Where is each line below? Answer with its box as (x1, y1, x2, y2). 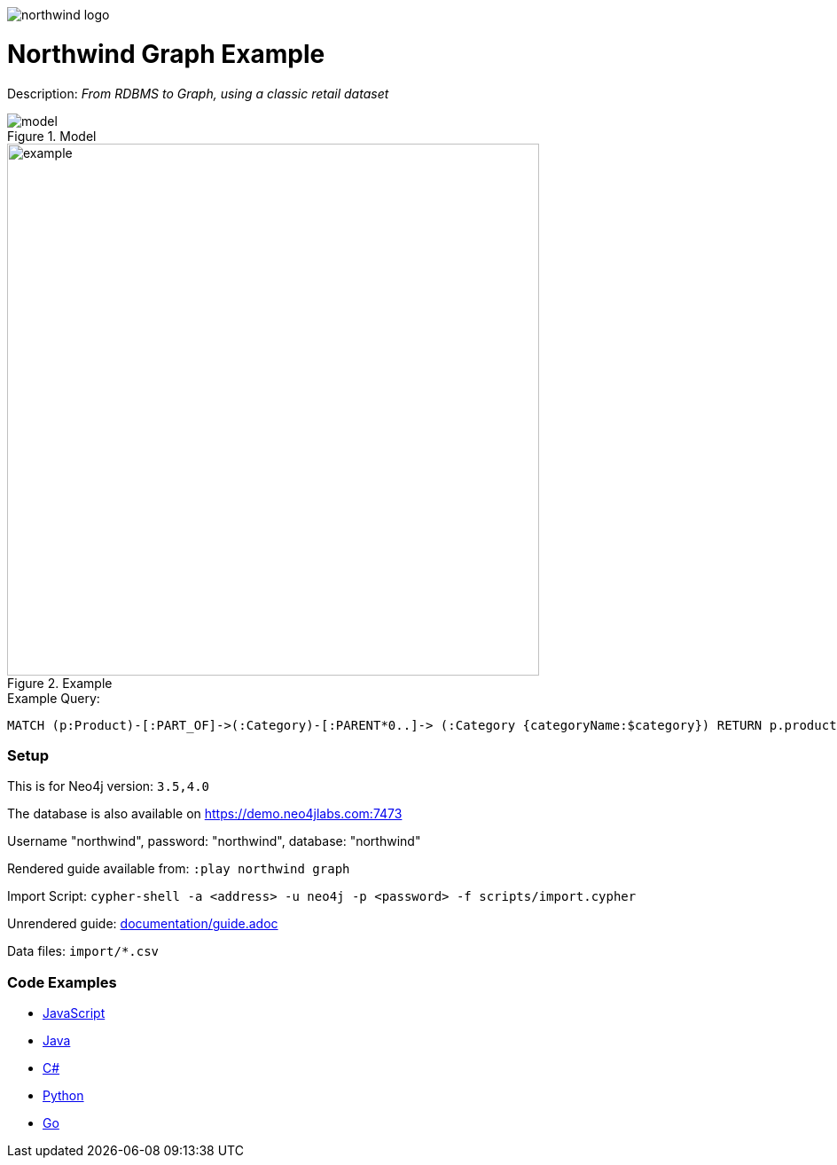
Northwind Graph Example (7, 38, 325, 69)
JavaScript (43, 1005, 106, 1020)
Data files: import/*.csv (7, 943, 160, 959)
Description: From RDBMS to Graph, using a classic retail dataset (7, 85, 389, 101)
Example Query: (7, 690, 100, 706)
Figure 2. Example (7, 675, 113, 691)
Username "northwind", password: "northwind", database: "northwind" (7, 833, 421, 849)
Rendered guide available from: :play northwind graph (7, 861, 350, 877)
